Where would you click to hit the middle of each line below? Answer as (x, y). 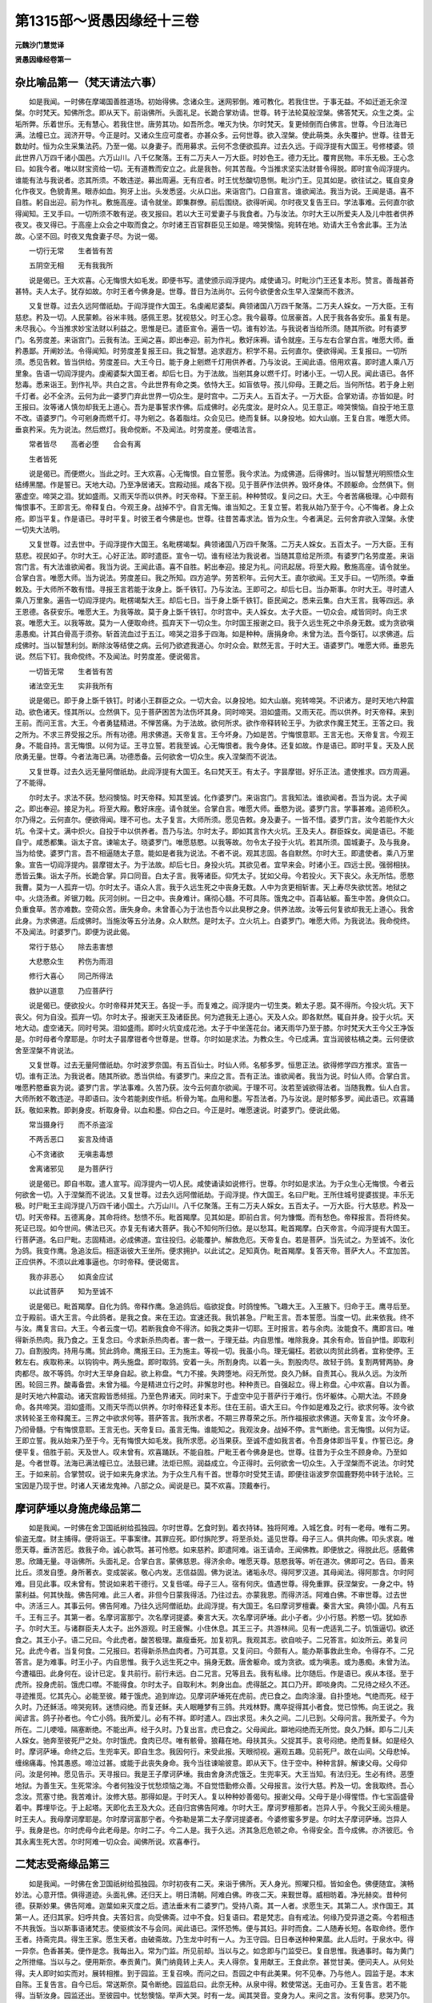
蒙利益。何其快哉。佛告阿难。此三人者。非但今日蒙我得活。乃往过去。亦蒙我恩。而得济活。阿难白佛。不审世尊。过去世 (211, 1595)
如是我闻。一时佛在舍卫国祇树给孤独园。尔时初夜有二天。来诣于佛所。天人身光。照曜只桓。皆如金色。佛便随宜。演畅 (221, 1884)
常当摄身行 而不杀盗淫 (71, 1125)
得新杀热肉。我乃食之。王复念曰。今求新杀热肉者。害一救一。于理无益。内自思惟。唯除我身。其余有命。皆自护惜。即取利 (214, 1340)
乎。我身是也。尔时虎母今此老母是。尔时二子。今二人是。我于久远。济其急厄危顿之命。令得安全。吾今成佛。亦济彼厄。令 (214, 1830)
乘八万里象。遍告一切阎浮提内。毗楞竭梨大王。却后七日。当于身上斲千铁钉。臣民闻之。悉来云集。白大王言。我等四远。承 (214, 600)
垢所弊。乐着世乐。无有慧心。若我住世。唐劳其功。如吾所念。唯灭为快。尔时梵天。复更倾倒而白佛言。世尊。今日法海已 (211, 123)
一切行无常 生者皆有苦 (71, 250)
